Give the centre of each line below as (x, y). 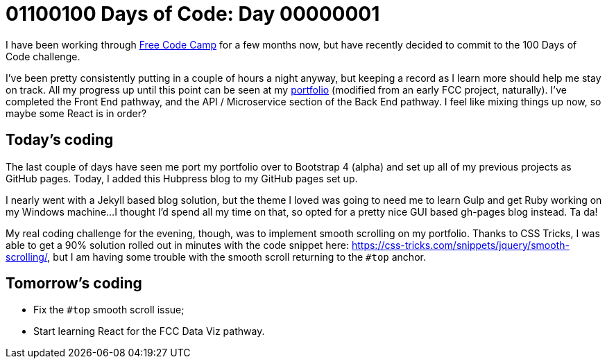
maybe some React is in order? (76, 113)
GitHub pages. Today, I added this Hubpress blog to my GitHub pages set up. (182, 178)
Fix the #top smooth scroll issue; (109, 310)
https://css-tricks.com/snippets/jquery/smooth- (460, 245)
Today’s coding (60, 140)
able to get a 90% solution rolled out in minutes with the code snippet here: (178, 245)
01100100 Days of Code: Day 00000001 (193, 14)
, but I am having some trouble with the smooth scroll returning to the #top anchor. (237, 257)
